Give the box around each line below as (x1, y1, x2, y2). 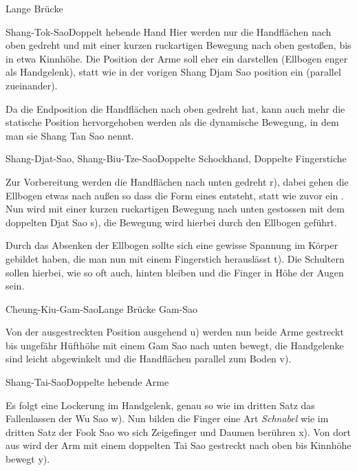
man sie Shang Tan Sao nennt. (6, 128, 134, 142)
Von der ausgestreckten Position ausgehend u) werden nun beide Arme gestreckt (6, 325, 344, 339)
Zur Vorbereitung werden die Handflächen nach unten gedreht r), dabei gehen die (6, 174, 349, 188)
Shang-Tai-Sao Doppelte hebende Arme (6, 375, 169, 389)
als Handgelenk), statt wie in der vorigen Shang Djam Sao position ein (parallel (6, 65, 341, 79)
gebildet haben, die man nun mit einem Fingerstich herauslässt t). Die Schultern (6, 251, 345, 265)
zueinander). (6, 78, 58, 92)
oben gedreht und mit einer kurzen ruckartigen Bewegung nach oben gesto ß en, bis (6, 38, 351, 52)
